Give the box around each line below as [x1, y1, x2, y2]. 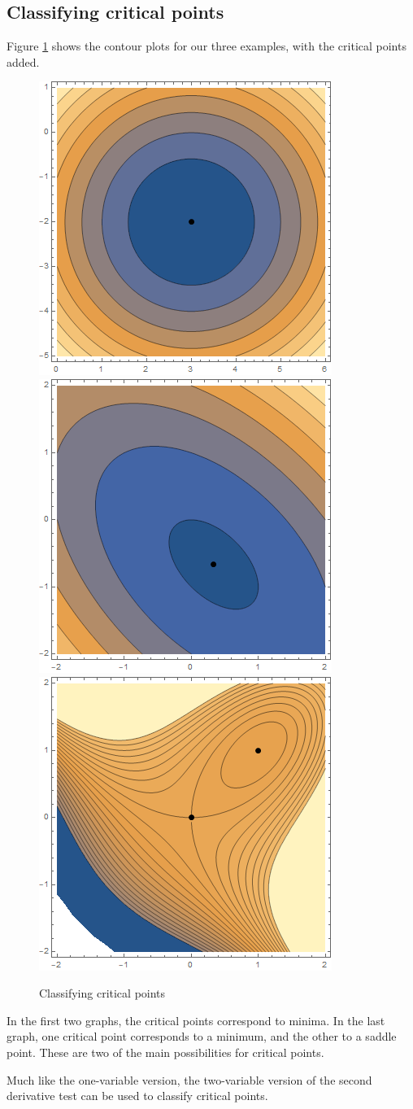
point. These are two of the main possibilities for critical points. [7, 1043, 324, 1060]
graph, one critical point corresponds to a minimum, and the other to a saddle [7, 1028, 397, 1045]
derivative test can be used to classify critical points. [7, 1087, 268, 1104]
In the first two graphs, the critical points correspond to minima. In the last [7, 1011, 385, 1028]
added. [7, 53, 40, 70]
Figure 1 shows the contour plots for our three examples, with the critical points [7, 37, 406, 55]
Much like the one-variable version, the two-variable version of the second [7, 1071, 372, 1088]
